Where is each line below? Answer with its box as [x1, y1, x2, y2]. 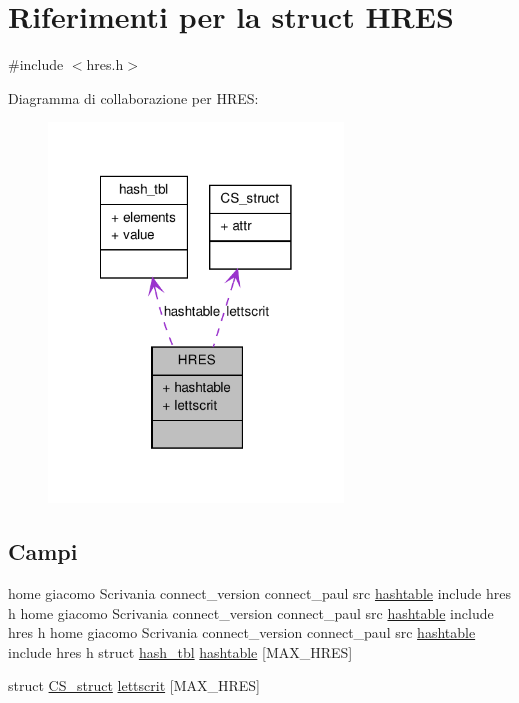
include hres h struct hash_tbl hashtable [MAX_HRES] [8, 641, 353, 662]
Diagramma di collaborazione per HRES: [8, 87, 259, 108]
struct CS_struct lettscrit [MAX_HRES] [8, 675, 260, 696]
